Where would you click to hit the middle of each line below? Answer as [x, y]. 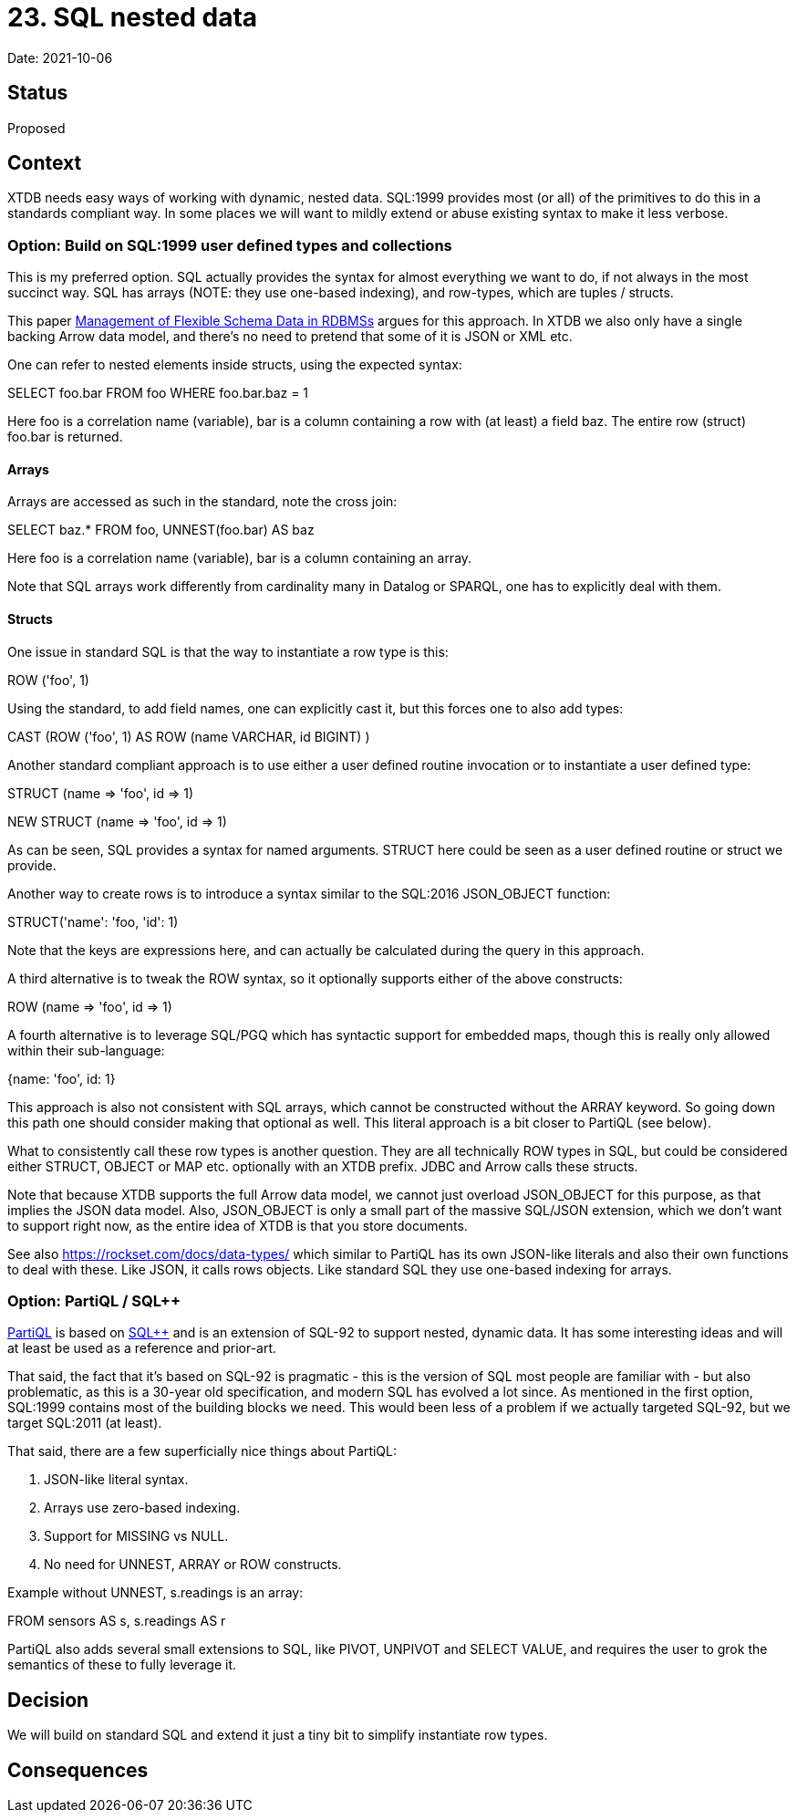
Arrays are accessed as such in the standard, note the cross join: [202, 502]
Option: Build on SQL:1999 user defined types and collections [230, 245]
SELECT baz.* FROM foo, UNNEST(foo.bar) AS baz [161, 530]
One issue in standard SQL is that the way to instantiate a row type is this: [228, 651]
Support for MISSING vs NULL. [136, 1536]
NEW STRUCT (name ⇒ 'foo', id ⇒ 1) [117, 821]
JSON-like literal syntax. [116, 1480]
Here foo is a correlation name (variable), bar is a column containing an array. [240, 558]
